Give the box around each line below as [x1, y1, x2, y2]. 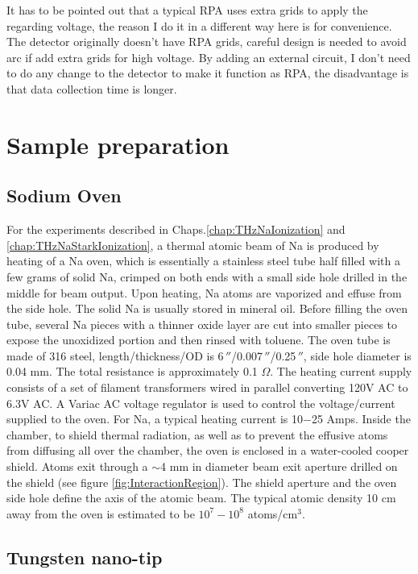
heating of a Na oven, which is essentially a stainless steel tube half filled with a [6, 252, 400, 269]
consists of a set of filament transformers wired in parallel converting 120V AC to [6, 379, 408, 396]
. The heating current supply [270, 363, 412, 380]
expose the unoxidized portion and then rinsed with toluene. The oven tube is [6, 331, 391, 348]
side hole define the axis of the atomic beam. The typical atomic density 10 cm [6, 489, 396, 506]
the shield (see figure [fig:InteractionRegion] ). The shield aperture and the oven [6, 473, 397, 490]
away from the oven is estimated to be [6, 505, 195, 522]
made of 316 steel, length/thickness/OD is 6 [6, 347, 224, 364]
